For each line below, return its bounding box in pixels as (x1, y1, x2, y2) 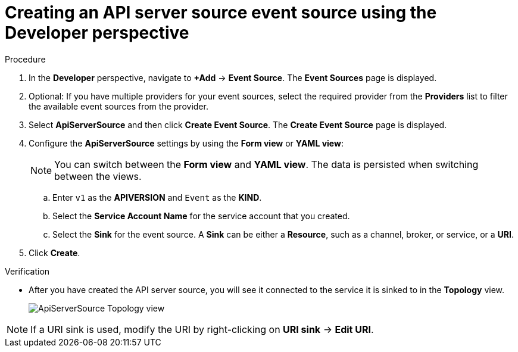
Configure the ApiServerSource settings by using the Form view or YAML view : (29, 138, 344, 148)
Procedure (5, 54, 46, 64)
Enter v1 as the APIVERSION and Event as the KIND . (52, 192, 262, 203)
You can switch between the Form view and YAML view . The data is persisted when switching (54, 158, 479, 170)
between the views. (54, 170, 142, 182)
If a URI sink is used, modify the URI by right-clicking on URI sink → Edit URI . (30, 323, 374, 335)
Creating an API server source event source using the (5, 2, 437, 23)
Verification (5, 266, 50, 276)
